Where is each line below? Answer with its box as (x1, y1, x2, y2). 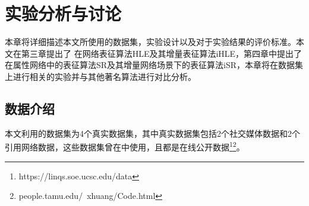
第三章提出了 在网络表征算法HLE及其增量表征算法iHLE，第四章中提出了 (21, 47, 302, 59)
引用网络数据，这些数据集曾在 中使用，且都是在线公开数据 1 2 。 (5, 139, 245, 153)
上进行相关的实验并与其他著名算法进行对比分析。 (5, 70, 196, 82)
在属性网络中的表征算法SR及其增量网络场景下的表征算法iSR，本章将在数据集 (5, 59, 304, 71)
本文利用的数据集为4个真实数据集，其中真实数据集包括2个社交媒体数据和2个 (5, 127, 300, 139)
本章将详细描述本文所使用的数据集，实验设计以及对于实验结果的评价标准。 (5, 36, 296, 48)
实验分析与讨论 (5, 1, 122, 25)
